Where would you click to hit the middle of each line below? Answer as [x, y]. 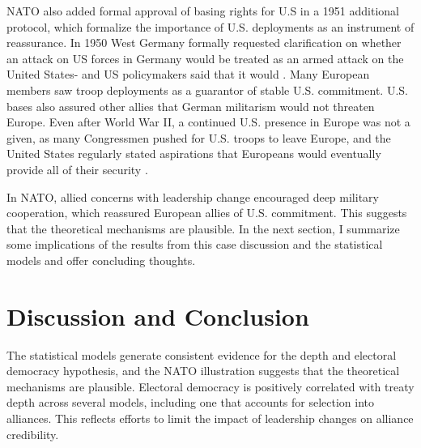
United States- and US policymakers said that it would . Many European [188, 74]
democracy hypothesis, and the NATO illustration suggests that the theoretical [203, 371]
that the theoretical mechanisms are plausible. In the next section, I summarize [203, 228]
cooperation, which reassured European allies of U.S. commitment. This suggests [207, 213]
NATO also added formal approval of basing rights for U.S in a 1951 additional [203, 11]
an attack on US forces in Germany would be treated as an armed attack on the [205, 58]
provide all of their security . [77, 169]
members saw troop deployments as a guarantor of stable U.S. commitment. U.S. [207, 90]
